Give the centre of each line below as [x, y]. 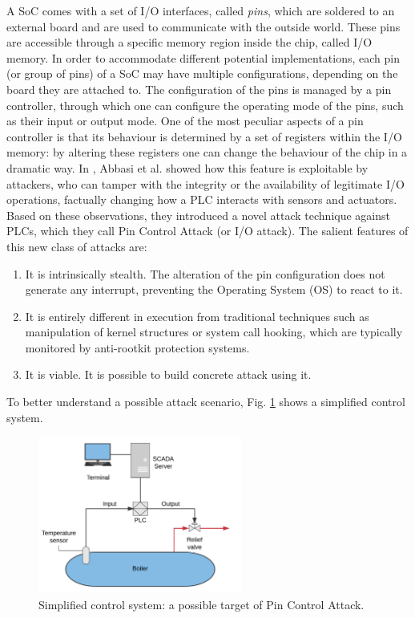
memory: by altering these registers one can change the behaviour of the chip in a [207, 152]
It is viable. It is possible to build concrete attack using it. [168, 374]
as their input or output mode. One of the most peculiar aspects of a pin [185, 121]
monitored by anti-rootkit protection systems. [137, 347]
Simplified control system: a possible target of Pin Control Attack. [201, 604]
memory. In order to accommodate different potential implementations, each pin [203, 57]
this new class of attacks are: [77, 246]
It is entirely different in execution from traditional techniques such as [197, 316]
